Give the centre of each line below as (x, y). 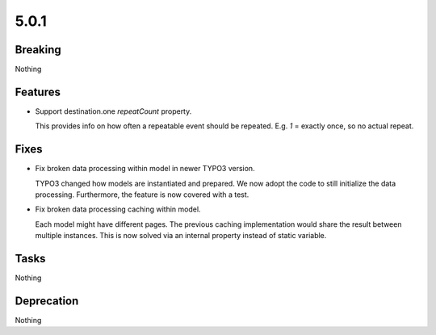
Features (38, 92)
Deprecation (47, 301)
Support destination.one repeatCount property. (113, 111)
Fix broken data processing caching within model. (118, 209)
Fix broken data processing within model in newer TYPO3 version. (145, 169)
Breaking (38, 50)
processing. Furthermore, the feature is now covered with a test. (142, 195)
